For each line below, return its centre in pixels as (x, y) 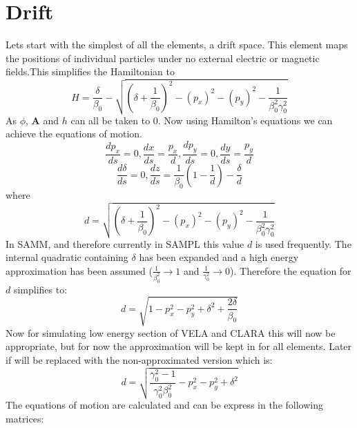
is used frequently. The (303, 243)
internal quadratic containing (67, 257)
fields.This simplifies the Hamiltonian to (90, 71)
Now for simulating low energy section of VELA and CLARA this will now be (171, 332)
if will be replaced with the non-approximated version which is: (139, 360)
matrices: (25, 418)
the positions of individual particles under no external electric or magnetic (163, 58)
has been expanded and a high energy (219, 257)
